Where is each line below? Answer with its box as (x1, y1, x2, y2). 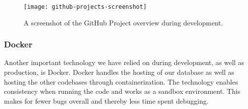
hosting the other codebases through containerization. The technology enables (4, 76, 238, 87)
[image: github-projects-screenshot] (24, 3, 147, 10)
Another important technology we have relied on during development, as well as (4, 57, 245, 67)
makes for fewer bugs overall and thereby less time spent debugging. (4, 95, 209, 106)
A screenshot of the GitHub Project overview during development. (24, 17, 223, 27)
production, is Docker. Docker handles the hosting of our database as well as (4, 67, 234, 77)
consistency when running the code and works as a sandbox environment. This (4, 86, 241, 96)
